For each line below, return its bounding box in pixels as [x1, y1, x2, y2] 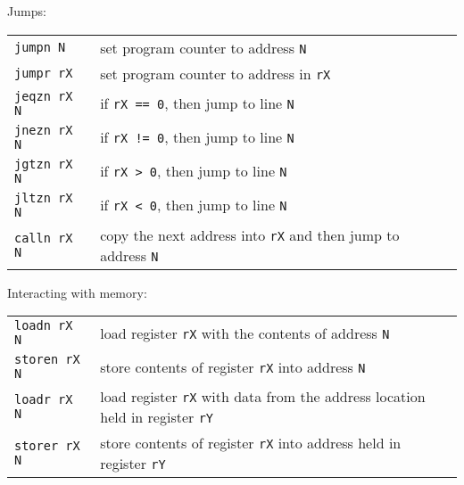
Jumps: [7, 2, 46, 20]
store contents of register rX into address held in [100, 432, 402, 454]
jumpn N [14, 40, 66, 55]
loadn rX [14, 318, 73, 333]
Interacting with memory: [7, 283, 147, 301]
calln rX [14, 230, 73, 245]
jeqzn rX [14, 88, 73, 103]
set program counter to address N [100, 37, 307, 58]
